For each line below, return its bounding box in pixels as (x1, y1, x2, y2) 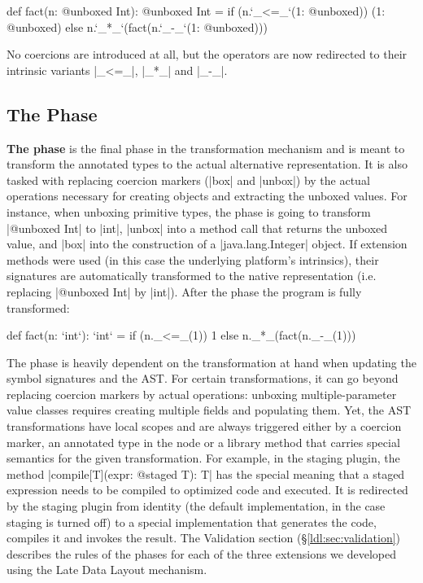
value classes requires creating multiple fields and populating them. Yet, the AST (7, 401, 412, 419)
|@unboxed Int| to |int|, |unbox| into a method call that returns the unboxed (7, 219, 388, 236)
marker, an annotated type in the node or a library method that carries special (7, 433, 400, 450)
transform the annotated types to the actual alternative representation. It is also (7, 156, 408, 173)
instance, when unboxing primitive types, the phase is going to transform (7, 203, 371, 220)
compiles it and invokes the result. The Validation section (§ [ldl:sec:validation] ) (7, 529, 401, 546)
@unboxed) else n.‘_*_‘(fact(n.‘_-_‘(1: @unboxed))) (7, 18, 268, 35)
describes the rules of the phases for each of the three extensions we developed (7, 545, 396, 562)
